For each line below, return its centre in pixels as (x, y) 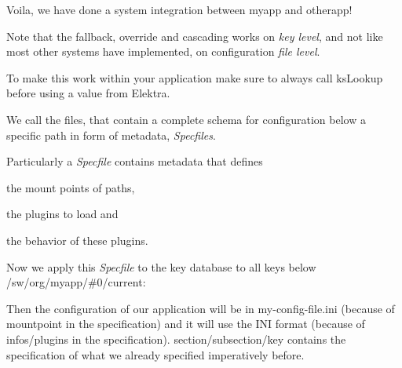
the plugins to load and (62, 214)
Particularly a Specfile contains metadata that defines (135, 161)
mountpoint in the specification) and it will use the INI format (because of (186, 324)
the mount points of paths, (71, 187)
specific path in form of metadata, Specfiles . (111, 135)
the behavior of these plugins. (77, 240)
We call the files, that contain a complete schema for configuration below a (186, 119)
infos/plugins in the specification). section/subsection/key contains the (176, 339)
